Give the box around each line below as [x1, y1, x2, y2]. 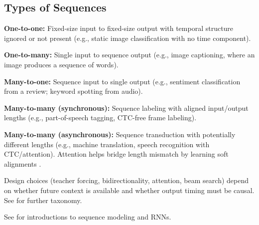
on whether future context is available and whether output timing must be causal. [4, 185, 255, 195]
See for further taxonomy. [4, 195, 82, 205]
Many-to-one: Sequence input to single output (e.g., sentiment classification [4, 76, 241, 86]
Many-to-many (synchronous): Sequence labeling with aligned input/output [4, 102, 249, 113]
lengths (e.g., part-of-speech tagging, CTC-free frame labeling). [4, 112, 197, 123]
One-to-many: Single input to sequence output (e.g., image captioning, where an [4, 49, 255, 60]
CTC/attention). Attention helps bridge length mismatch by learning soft [4, 149, 229, 159]
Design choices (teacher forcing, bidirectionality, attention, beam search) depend [4, 175, 249, 186]
